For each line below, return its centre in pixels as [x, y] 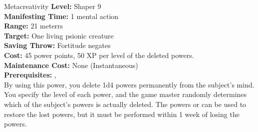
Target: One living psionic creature [59, 35]
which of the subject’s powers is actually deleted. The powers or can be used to [125, 104]
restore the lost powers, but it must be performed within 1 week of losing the [122, 114]
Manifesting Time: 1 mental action [61, 16]
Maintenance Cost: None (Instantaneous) [71, 65]
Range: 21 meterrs [34, 26]
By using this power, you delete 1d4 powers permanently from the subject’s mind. [129, 84]
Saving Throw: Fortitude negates [57, 45]
